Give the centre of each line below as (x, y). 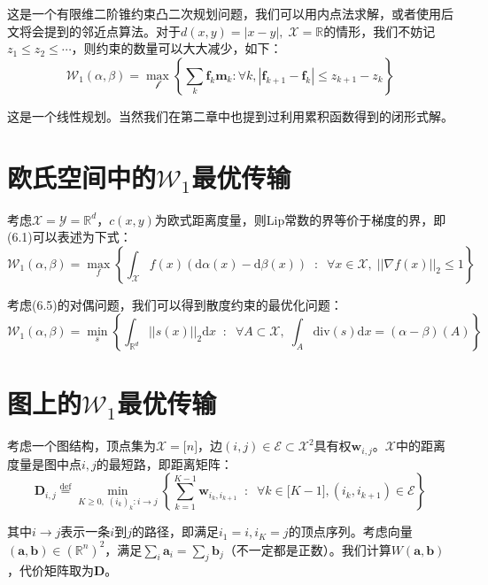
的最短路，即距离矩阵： (164, 463)
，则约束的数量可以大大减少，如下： (177, 48)
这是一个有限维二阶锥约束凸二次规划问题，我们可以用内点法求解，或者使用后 (230, 13)
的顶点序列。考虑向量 (350, 531)
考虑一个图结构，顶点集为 (81, 446)
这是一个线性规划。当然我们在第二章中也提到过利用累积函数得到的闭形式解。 (230, 115)
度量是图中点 (44, 463)
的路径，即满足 (175, 531)
